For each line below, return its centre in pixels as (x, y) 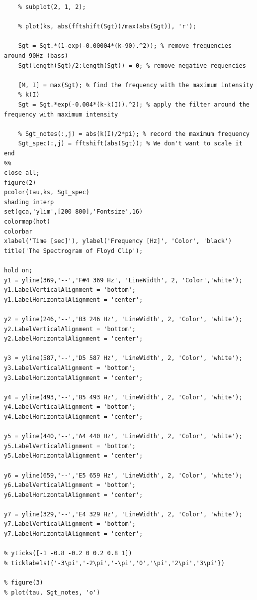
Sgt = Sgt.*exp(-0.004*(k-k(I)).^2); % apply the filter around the (134, 104)
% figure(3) (24, 583)
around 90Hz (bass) (36, 56)
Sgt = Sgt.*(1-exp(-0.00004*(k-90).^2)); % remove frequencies (125, 46)
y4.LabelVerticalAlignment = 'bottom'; (70, 407)
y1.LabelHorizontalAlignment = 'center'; (74, 300)
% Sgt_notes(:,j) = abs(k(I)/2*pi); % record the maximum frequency (134, 134)
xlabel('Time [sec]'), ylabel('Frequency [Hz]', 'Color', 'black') (118, 241)
